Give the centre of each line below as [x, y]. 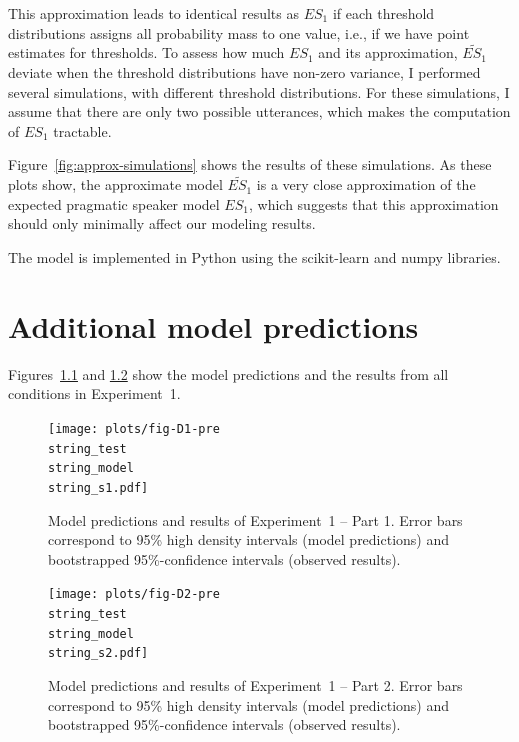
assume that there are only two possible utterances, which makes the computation [259, 111]
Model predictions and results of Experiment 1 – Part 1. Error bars [255, 519]
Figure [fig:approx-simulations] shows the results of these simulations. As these [250, 164]
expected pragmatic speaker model [114, 203]
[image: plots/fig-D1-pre [134, 428]
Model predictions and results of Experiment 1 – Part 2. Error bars [255, 684]
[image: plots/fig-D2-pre [134, 594]
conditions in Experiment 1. [94, 393]
